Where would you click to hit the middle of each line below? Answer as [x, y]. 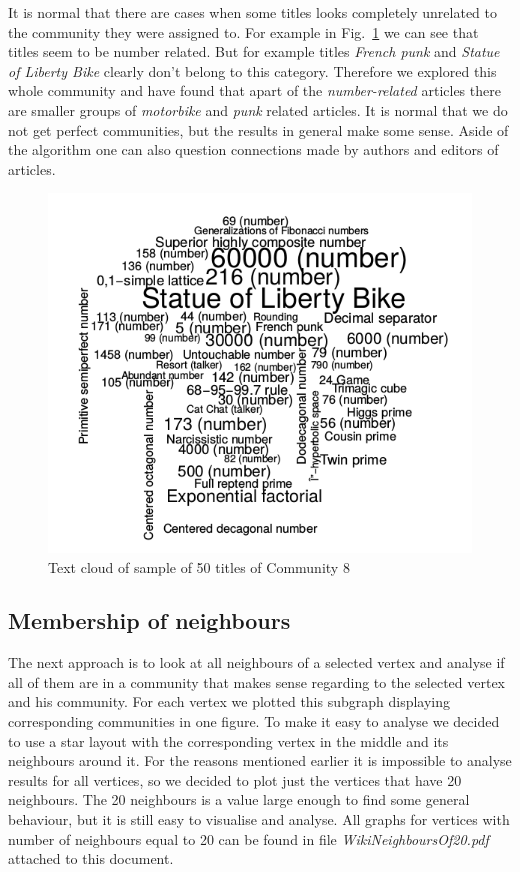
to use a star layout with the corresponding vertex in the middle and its [228, 740]
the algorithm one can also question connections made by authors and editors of [253, 149]
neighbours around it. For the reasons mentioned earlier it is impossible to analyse [260, 760]
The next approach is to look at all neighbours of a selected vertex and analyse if [256, 662]
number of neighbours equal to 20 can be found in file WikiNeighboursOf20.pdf [248, 838]
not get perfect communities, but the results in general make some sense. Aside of [258, 129]
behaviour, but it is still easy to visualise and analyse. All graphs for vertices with [259, 819]
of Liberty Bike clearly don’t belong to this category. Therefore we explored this [252, 70]
